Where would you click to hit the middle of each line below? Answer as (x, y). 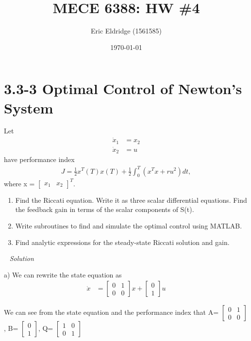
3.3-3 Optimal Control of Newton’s (123, 89)
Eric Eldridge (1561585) (126, 31)
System (29, 107)
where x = (19, 183)
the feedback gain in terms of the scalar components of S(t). (105, 209)
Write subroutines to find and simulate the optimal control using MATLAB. (129, 226)
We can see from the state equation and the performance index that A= (111, 312)
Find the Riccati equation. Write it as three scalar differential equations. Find (131, 200)
